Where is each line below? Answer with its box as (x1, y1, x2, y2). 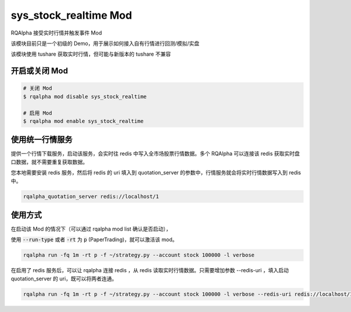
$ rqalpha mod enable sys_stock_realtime (23, 118, 144, 124)
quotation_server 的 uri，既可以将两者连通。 (11, 275, 117, 282)
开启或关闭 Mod (11, 66, 68, 76)
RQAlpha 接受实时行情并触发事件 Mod (11, 29, 102, 36)
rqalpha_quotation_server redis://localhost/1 (23, 193, 159, 200)
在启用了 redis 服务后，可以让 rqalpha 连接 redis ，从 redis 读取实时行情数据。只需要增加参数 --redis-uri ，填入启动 (11, 267, 289, 274)
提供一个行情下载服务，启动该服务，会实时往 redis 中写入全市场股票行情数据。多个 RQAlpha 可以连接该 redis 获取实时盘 (11, 150, 300, 157)
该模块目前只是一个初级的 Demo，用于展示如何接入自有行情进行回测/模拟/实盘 (11, 40, 199, 47)
